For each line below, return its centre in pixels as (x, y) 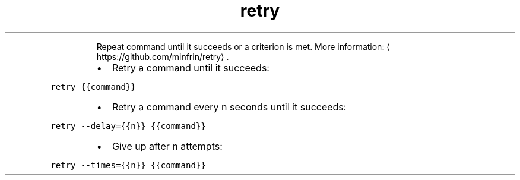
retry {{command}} (93, 86)
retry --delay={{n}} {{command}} (128, 126)
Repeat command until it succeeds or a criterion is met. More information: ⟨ (243, 46)
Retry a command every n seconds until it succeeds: (229, 107)
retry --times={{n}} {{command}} (128, 165)
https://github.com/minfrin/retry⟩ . (163, 56)
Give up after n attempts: (167, 146)
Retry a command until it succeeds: (191, 67)
